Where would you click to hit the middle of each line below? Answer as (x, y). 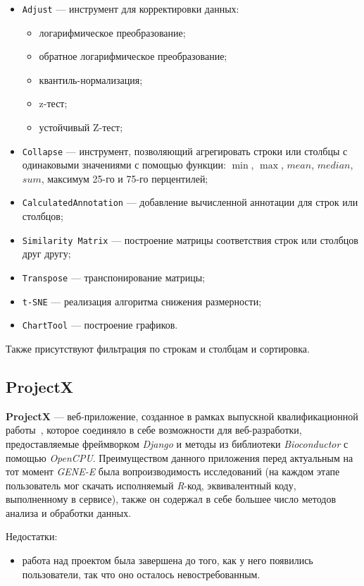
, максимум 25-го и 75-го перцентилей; (125, 178)
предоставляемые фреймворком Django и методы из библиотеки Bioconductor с (177, 443)
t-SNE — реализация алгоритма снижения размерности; (142, 301)
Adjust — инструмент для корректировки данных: (131, 8)
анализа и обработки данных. (69, 512)
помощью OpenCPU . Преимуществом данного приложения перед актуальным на (180, 457)
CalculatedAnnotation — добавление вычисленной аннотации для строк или (190, 202)
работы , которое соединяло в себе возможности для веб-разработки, (154, 430)
